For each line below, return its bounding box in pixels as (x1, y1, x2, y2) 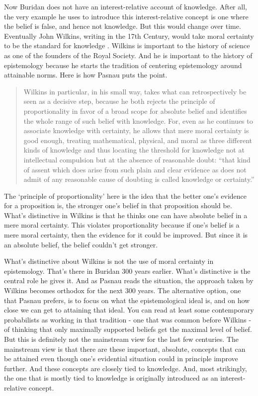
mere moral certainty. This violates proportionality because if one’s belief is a (4, 220, 240, 230)
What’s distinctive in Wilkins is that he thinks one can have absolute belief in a (4, 210, 248, 220)
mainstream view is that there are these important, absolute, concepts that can (4, 343, 246, 354)
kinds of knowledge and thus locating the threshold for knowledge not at (23, 145, 245, 155)
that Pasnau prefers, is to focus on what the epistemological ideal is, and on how (4, 295, 250, 305)
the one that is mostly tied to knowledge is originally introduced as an (4, 373, 218, 383)
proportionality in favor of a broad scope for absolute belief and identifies (23, 105, 247, 116)
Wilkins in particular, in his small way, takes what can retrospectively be (23, 86, 247, 96)
